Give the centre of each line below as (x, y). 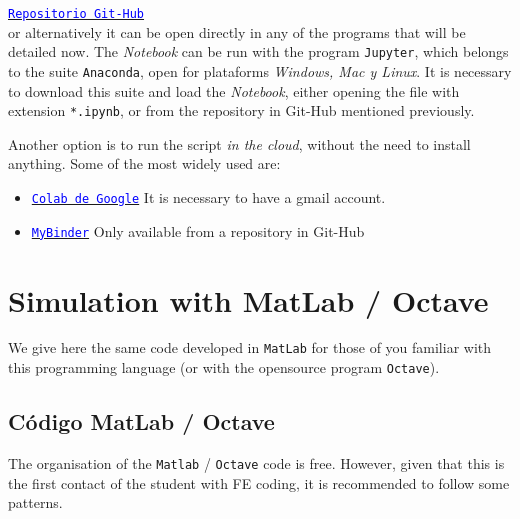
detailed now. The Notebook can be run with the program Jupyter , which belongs (258, 51)
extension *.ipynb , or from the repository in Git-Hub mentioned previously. (241, 110)
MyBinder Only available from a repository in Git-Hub (198, 230)
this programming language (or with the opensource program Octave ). (224, 367)
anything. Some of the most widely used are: (144, 163)
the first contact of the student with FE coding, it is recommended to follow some (259, 482)
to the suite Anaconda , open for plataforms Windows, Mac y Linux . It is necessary (260, 70)
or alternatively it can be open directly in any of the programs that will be (237, 31)
